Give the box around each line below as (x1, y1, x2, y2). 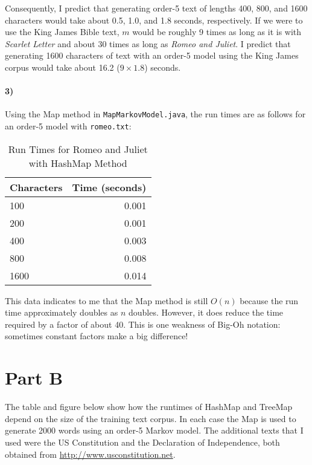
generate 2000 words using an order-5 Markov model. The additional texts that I (5, 424, 304, 437)
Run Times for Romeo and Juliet (8, 141, 148, 156)
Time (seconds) (72, 180, 147, 194)
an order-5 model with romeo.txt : (5, 120, 132, 132)
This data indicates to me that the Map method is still (5, 294, 208, 307)
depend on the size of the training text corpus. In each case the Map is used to (5, 412, 296, 424)
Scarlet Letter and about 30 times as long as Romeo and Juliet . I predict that (5, 37, 291, 50)
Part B (5, 365, 63, 390)
